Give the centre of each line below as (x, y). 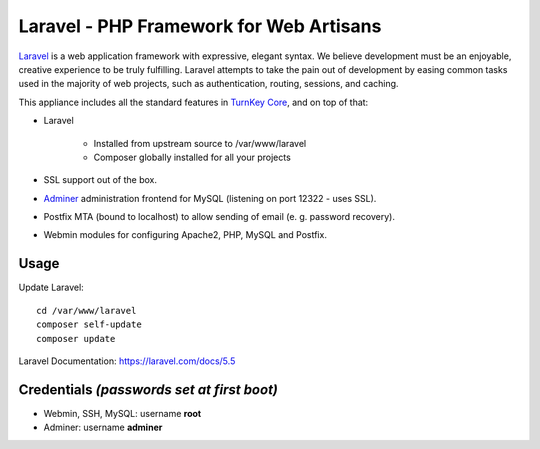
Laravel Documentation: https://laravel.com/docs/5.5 (127, 361)
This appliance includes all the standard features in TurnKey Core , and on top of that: (193, 102)
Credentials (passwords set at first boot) (148, 389)
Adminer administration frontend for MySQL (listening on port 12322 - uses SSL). (210, 198)
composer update (76, 338)
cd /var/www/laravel (86, 310)
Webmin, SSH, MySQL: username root (122, 413)
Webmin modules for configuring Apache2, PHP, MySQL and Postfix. (185, 235)
